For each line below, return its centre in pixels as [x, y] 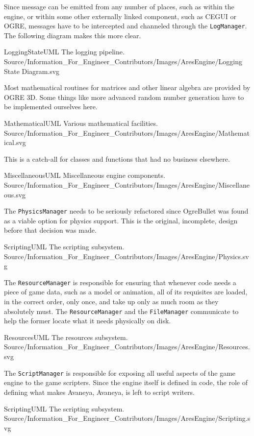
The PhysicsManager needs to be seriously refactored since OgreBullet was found [126, 211]
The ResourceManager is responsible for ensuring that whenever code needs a [120, 282]
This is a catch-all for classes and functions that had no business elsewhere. [117, 158]
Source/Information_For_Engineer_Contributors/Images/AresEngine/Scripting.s [127, 418]
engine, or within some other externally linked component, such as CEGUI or [120, 16]
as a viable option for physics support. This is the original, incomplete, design [121, 220]
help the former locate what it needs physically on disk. [88, 321]
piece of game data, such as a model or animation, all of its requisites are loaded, [126, 292]
